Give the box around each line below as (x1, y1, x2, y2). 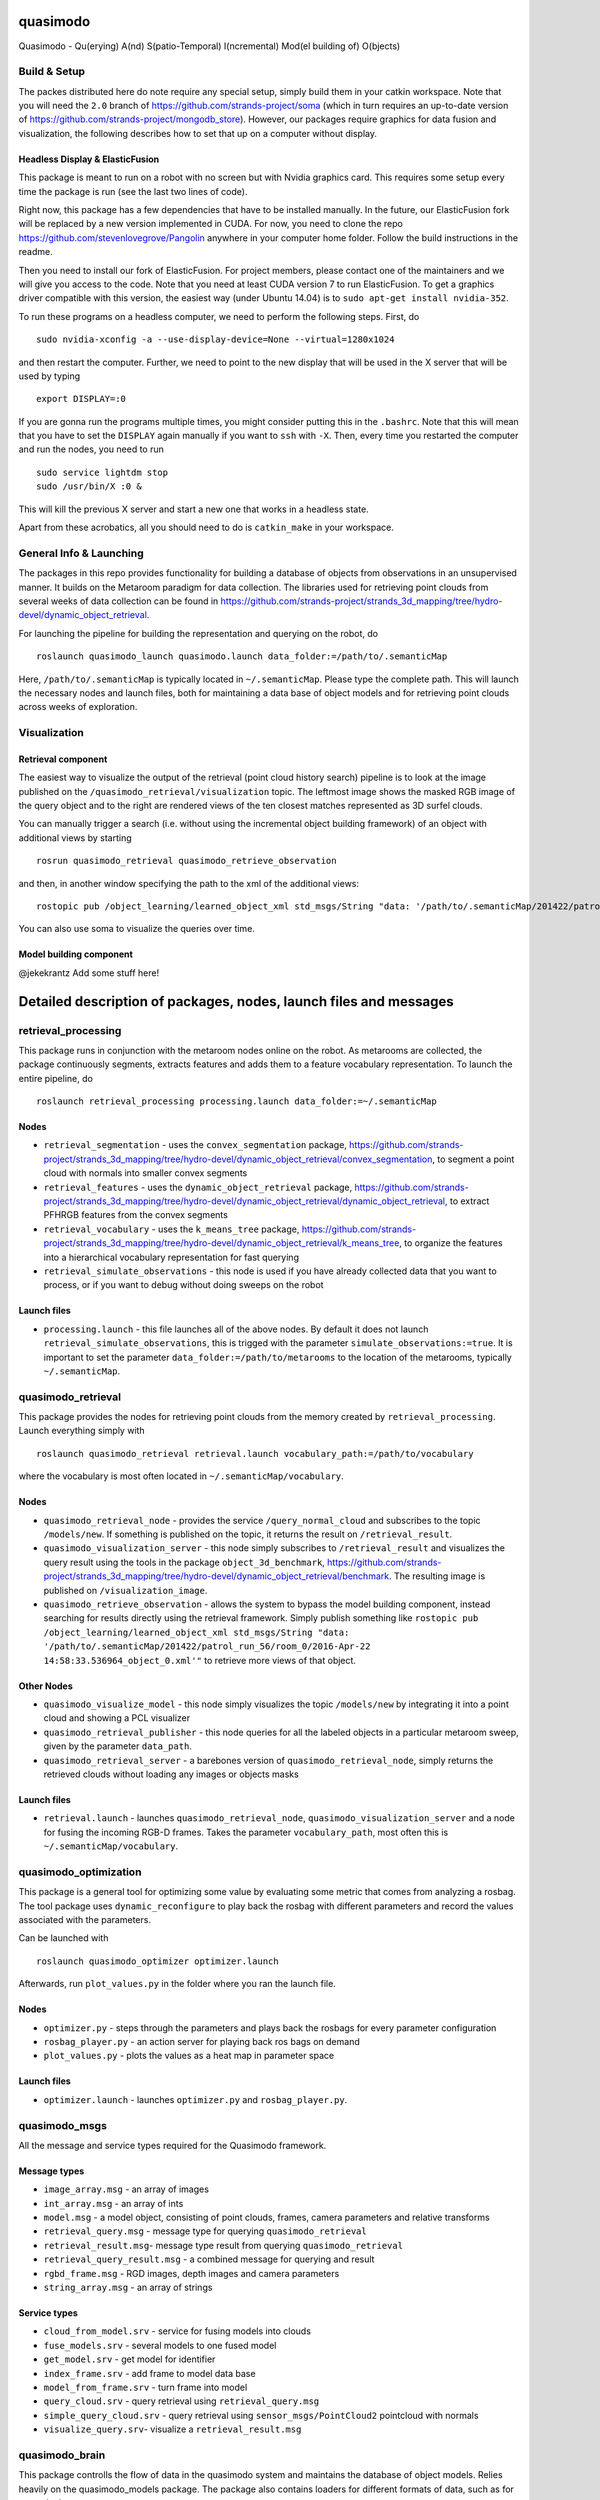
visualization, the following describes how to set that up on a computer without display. (18, 127, 378, 139)
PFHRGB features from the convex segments (43, 1209, 229, 1221)
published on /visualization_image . (43, 1584, 208, 1596)
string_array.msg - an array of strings (43, 2281, 213, 2293)
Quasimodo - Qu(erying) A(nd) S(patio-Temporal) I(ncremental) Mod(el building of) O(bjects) (18, 40, 401, 52)
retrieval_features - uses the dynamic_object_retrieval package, (43, 1181, 353, 1193)
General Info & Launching (18, 546, 144, 560)
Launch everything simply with (18, 1425, 145, 1437)
